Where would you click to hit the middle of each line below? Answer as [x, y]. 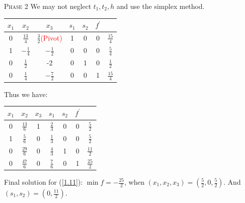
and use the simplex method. [161, 6]
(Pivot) [51, 37]
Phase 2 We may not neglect [48, 6]
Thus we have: [26, 94]
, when [134, 182]
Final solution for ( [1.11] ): [43, 182]
